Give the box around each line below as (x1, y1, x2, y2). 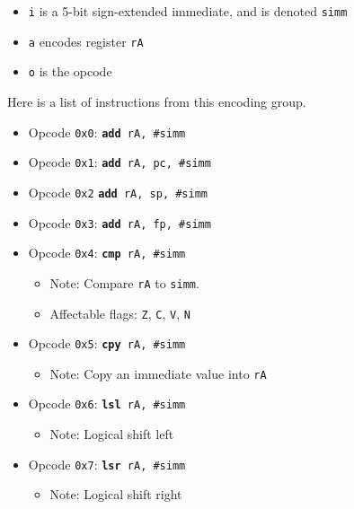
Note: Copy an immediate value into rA (49, 364, 267, 382)
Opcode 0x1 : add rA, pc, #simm (28, 153, 211, 171)
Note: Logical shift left (49, 425, 174, 443)
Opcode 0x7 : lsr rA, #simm (28, 454, 186, 473)
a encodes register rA (28, 31, 144, 50)
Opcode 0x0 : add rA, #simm (28, 122, 186, 141)
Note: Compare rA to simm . (49, 273, 199, 292)
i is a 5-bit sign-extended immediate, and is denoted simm (28, 2, 348, 20)
